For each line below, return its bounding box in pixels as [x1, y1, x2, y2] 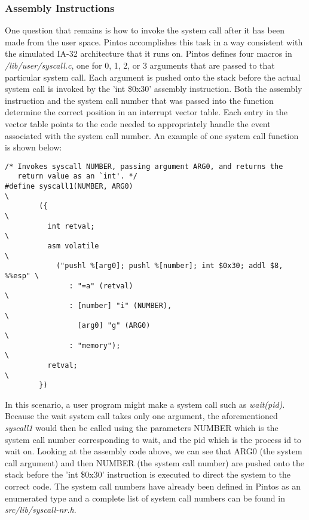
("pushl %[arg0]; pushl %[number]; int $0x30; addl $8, [56, 261, 283, 270]
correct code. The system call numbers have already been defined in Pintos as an [5, 480, 301, 492]
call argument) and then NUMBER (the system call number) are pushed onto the [5, 456, 305, 469]
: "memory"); [69, 341, 121, 350]
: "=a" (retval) [69, 281, 133, 290]
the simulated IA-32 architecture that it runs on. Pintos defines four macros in [5, 47, 292, 60]
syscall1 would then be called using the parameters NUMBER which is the [5, 421, 279, 434]
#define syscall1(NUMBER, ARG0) [5, 182, 133, 191]
